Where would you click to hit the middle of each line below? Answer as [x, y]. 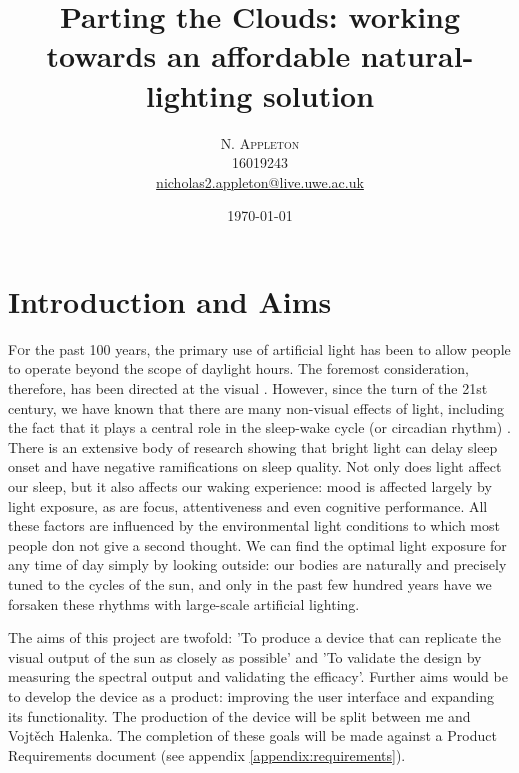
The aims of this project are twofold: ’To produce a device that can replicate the [255, 637]
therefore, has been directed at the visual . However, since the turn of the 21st [248, 388]
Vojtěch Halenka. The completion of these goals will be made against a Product [252, 735]
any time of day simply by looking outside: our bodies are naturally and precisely [257, 564]
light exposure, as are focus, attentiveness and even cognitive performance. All [248, 505]
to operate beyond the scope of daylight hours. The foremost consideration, [238, 368]
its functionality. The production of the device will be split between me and [239, 715]
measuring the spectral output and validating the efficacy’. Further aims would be [258, 676]
